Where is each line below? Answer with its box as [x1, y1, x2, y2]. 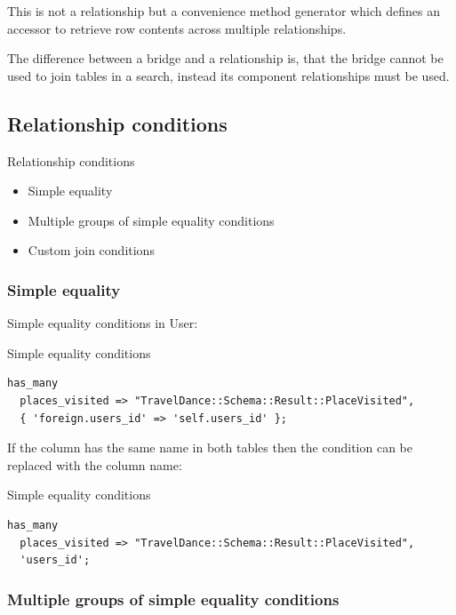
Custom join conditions [28, 241, 155, 260]
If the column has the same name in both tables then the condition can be [7, 438, 412, 457]
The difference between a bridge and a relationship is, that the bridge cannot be [7, 49, 444, 68]
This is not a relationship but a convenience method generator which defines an [7, 2, 440, 20]
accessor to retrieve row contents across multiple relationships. [7, 19, 347, 37]
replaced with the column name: [7, 455, 182, 474]
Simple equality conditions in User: [7, 314, 198, 332]
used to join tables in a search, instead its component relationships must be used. [7, 66, 450, 84]
